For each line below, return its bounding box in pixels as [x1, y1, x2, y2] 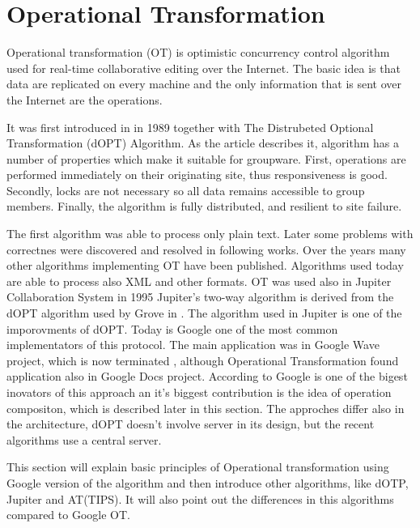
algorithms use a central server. [6, 431, 162, 448]
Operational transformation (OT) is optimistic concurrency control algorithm [6, 44, 390, 61]
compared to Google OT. [6, 506, 130, 523]
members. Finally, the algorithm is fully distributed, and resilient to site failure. [6, 198, 402, 215]
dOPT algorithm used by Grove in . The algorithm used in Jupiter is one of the [6, 304, 402, 321]
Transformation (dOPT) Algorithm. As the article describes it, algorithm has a [6, 134, 400, 151]
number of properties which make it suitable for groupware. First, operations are [6, 150, 406, 167]
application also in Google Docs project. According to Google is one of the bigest [6, 368, 408, 385]
